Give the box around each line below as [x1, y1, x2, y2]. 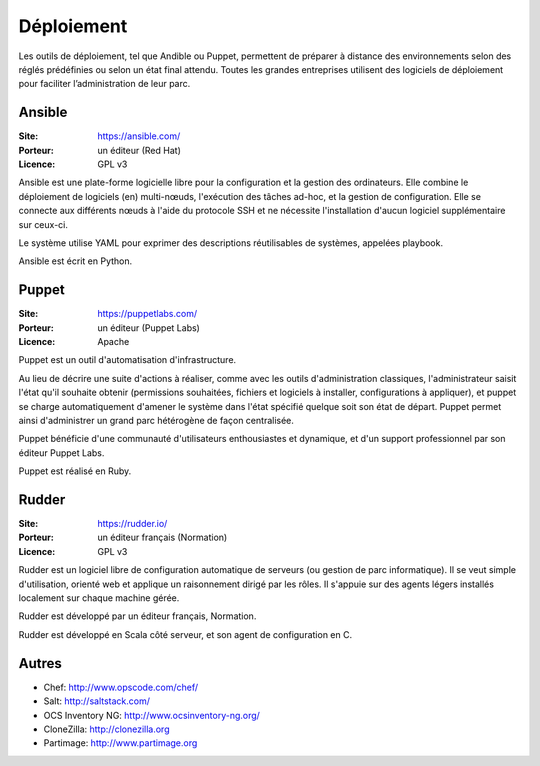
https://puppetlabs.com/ [97, 308, 198, 320]
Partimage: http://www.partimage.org [43, 737, 198, 749]
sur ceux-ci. [18, 218, 69, 230]
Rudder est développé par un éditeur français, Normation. [18, 610, 257, 622]
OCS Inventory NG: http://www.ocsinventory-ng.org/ [43, 709, 260, 721]
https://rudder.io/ [97, 518, 168, 530]
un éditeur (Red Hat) [97, 144, 182, 156]
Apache [97, 336, 130, 348]
